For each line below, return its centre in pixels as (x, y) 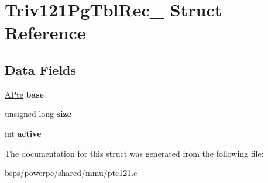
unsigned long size (38, 114)
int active (23, 133)
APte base (24, 94)
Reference (45, 32)
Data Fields (41, 69)
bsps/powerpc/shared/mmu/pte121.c (71, 173)
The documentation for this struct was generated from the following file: (134, 153)
